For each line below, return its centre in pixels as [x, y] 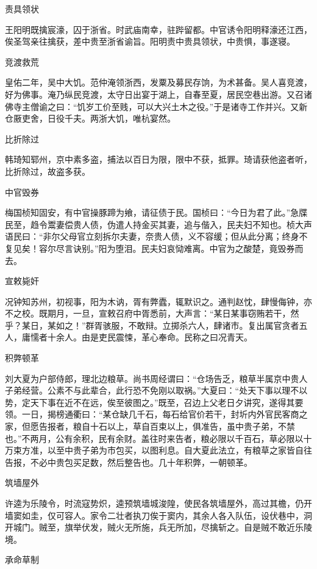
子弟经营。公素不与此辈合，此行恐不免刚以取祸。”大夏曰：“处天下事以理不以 [156, 390]
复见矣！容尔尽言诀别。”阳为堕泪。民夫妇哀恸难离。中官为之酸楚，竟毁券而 [154, 248]
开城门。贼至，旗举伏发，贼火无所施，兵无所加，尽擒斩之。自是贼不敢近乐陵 [158, 527]
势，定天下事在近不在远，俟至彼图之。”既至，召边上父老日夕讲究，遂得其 [150, 402]
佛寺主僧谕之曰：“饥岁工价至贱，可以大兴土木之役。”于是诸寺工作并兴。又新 [156, 106]
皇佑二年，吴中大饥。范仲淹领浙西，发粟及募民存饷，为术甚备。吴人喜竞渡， [158, 82]
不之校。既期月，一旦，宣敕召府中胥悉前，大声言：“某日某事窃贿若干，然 [152, 313]
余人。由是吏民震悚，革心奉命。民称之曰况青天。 [154, 337]
